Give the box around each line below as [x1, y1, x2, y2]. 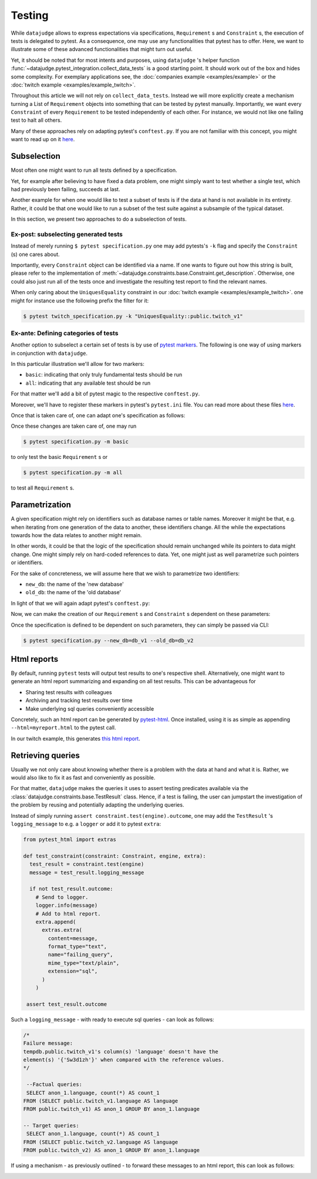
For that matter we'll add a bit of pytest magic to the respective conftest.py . [11, 390, 200, 397]
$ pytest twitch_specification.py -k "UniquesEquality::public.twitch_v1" [23, 312, 244, 319]
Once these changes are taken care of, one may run [11, 422, 137, 429]
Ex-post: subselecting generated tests [11, 230, 123, 238]
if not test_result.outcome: [29, 885, 114, 892]
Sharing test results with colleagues [25, 688, 112, 695]
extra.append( [35, 918, 76, 925]
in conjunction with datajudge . [11, 349, 88, 357]
